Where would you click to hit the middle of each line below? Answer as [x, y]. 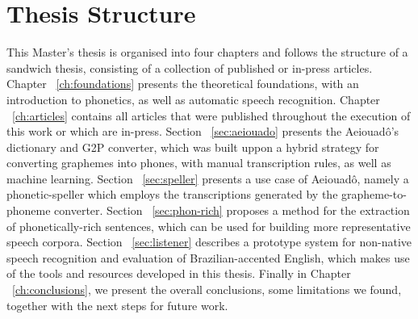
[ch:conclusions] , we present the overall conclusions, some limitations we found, [207, 290]
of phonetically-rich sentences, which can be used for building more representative [209, 226]
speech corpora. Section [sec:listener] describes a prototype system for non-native [209, 242]
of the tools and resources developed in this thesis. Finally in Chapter [179, 273]
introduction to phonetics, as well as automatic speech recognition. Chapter [193, 99]
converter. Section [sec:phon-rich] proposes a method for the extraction [232, 210]
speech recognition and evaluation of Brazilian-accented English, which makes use [208, 257]
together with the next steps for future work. [117, 305]
